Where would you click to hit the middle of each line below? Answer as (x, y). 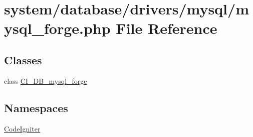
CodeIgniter (22, 128)
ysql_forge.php (57, 28)
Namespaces (36, 107)
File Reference (167, 28)
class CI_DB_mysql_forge (46, 80)
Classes (23, 60)
